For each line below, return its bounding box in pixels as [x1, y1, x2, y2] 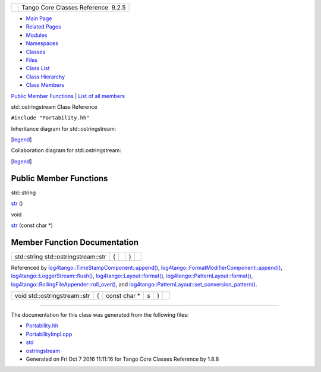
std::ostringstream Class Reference [11, 103, 97, 110]
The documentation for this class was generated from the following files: [11, 311, 189, 319]
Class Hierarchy [26, 73, 65, 80]
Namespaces [26, 40, 59, 47]
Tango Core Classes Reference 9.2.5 [21, 4, 126, 11]
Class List [26, 65, 50, 72]
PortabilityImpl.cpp [26, 330, 73, 338]
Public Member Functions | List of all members [11, 92, 125, 99]
